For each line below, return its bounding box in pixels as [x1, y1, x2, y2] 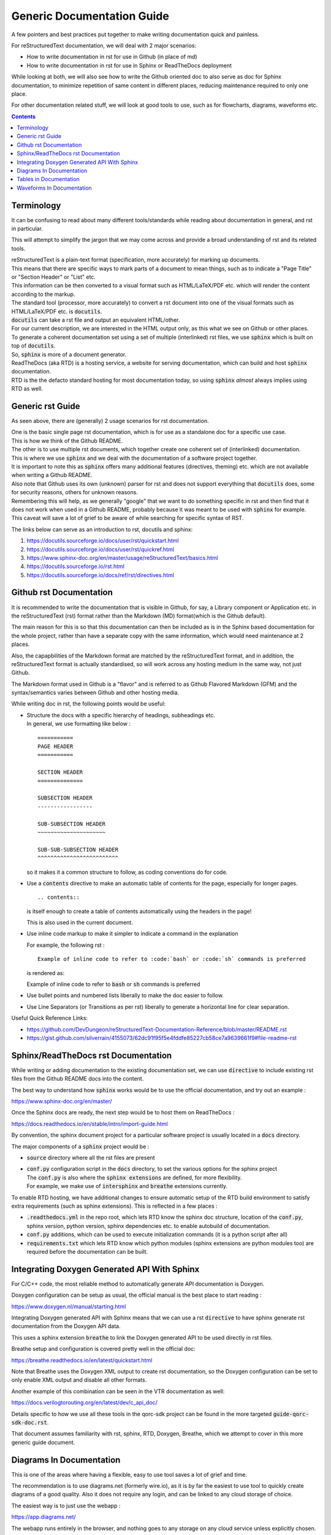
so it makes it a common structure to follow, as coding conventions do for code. [26, 868, 228, 876]
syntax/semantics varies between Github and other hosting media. [11, 689, 180, 696]
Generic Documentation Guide [11, 9, 170, 23]
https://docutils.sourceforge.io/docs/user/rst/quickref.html [26, 545, 175, 553]
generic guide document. [11, 1439, 75, 1446]
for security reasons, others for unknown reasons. [11, 489, 138, 496]
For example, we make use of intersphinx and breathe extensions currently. [26, 1183, 228, 1190]
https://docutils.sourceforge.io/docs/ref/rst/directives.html [26, 571, 175, 578]
